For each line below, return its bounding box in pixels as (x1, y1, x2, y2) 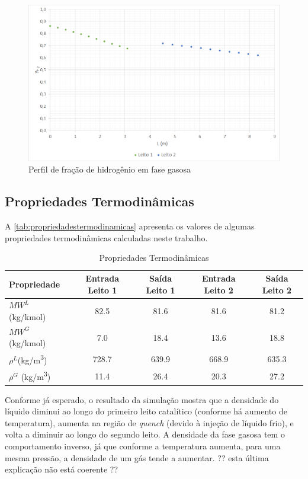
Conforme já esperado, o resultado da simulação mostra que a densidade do (5, 393, 279, 405)
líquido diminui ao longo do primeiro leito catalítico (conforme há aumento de (5, 405, 287, 417)
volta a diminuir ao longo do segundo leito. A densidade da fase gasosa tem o (5, 428, 285, 440)
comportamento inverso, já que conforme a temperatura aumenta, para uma (5, 439, 281, 452)
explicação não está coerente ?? (5, 463, 118, 475)
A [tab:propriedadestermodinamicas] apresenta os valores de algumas (5, 220, 255, 232)
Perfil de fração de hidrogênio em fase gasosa (28, 163, 191, 175)
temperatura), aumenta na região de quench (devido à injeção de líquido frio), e (5, 416, 294, 429)
